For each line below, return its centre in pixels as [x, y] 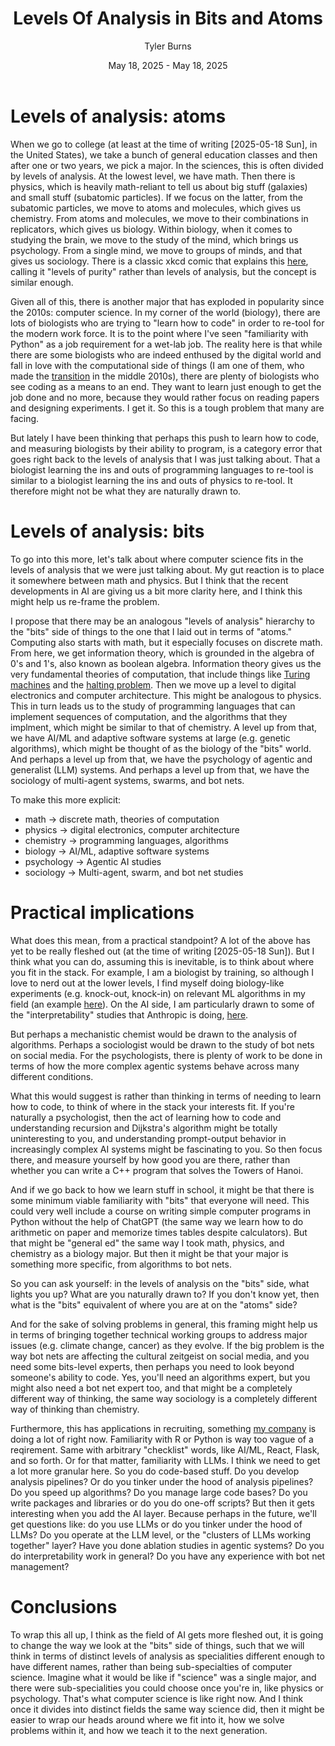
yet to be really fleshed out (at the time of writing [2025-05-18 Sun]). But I [162, 951]
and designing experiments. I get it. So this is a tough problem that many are [167, 408]
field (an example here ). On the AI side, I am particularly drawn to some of [162, 1004]
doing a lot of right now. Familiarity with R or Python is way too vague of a [162, 1439]
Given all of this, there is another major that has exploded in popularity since [167, 301]
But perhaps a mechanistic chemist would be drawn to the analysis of [154, 1034]
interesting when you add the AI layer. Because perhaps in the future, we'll [163, 1513]
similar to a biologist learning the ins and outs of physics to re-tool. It [151, 480]
